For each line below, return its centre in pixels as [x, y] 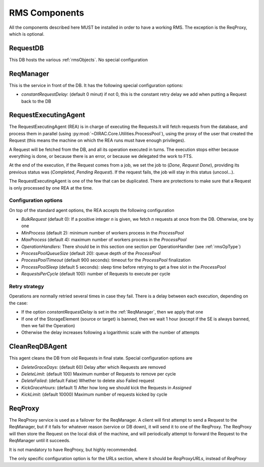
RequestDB [26, 48]
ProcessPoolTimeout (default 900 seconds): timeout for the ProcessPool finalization [106, 260]
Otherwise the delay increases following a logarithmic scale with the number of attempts [110, 333]
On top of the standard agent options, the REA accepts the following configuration [92, 210]
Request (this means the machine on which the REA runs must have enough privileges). [97, 140]
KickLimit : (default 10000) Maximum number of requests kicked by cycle [94, 394]
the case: [18, 303]
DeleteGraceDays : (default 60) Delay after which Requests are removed [94, 367]
